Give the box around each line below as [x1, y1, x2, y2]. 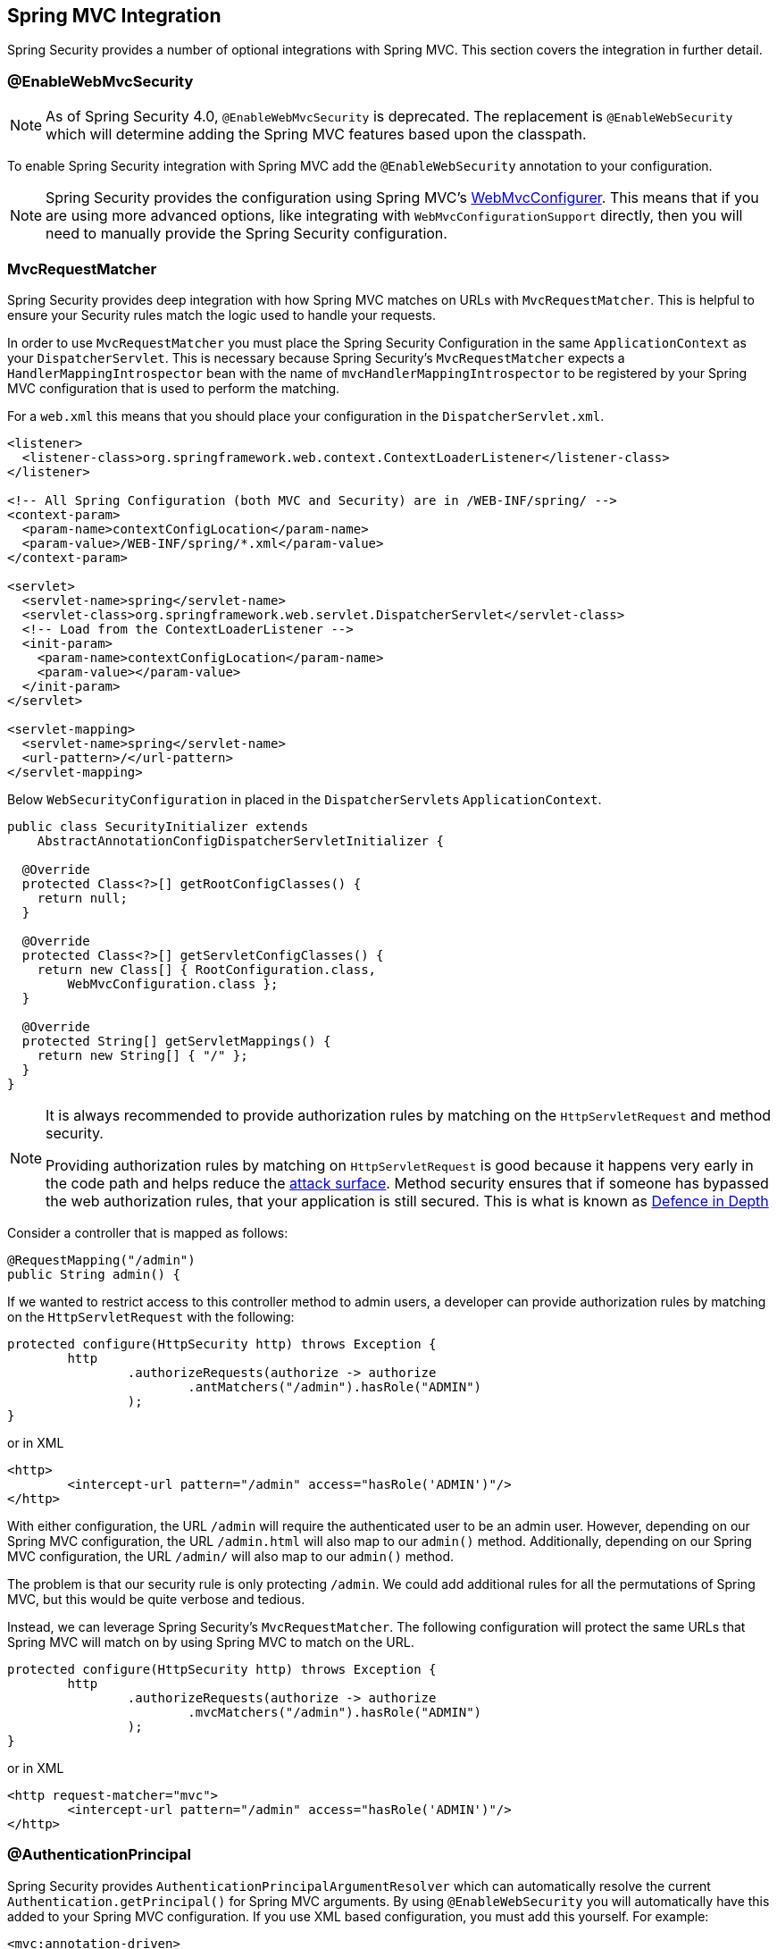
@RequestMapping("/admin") [7, 1252, 196, 1267]
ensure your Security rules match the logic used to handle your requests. [7, 307, 436, 323]
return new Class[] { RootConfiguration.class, [37, 962, 377, 977]
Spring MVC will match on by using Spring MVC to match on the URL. [7, 1634, 414, 1650]
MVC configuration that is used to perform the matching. [7, 380, 340, 396]
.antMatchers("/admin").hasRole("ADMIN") [188, 1379, 482, 1394]
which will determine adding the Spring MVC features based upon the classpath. [46, 125, 587, 144]
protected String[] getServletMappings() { [21, 1033, 331, 1048]
